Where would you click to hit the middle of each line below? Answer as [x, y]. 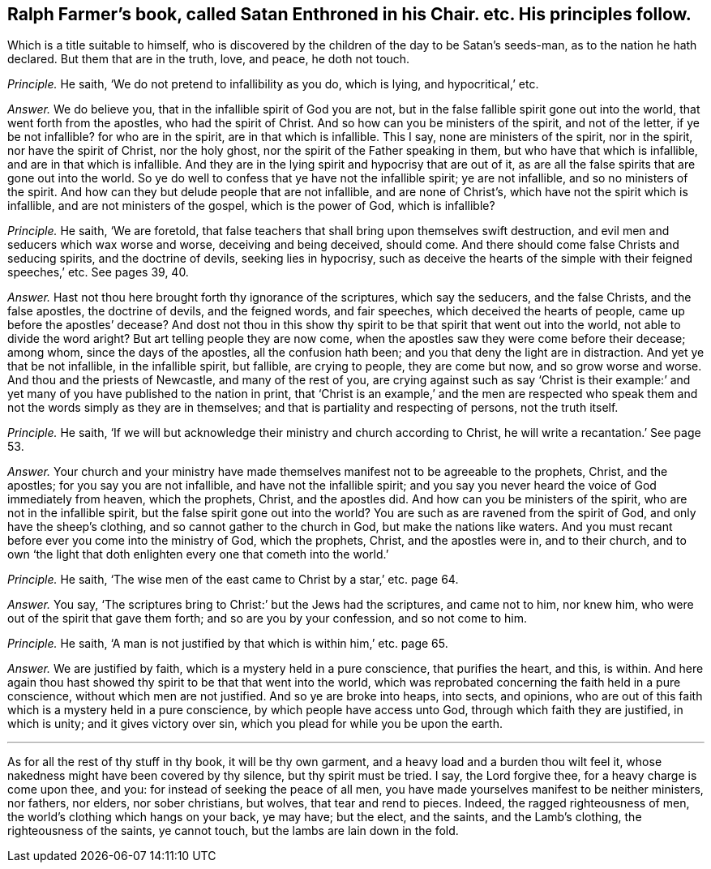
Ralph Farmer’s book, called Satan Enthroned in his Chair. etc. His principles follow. [349, 14]
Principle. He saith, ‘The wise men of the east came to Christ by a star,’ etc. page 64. [233, 580]
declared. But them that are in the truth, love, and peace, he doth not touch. [209, 59]
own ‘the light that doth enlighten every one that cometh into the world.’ [198, 554]
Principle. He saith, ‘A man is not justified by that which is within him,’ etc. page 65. [228, 644]
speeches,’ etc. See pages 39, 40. [98, 272]
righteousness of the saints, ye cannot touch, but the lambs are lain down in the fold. [233, 831]
